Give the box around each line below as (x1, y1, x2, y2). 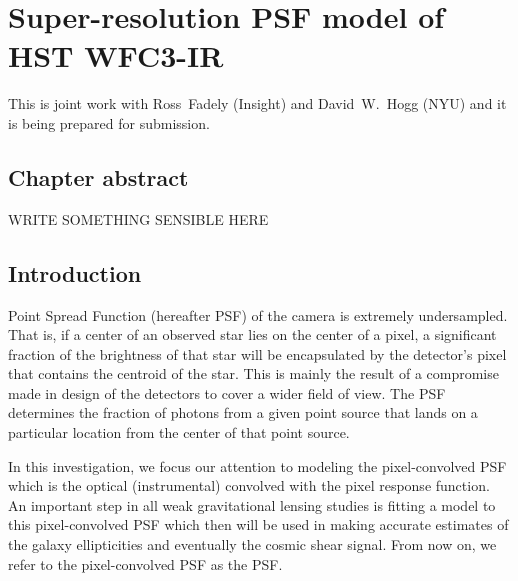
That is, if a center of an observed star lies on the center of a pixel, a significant (8, 324, 497, 345)
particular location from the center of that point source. (8, 422, 350, 443)
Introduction (8, 257, 142, 288)
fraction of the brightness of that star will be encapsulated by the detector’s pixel (8, 343, 507, 364)
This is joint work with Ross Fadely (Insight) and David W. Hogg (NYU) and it (8, 93, 507, 114)
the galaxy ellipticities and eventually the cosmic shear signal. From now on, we (8, 534, 497, 555)
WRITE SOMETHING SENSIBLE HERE (8, 208, 269, 229)
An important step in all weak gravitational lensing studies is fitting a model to (8, 494, 496, 515)
